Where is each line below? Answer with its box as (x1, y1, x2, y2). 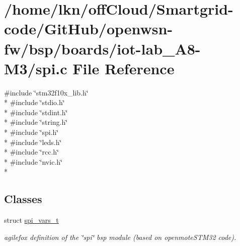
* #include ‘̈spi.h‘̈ (4, 127, 59, 137)
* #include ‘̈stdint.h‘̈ (4, 107, 68, 117)
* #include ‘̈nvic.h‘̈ (4, 156, 62, 167)
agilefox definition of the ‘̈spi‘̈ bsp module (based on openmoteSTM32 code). (4, 231, 236, 242)
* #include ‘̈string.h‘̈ (4, 117, 68, 127)
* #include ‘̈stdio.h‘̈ (4, 97, 65, 108)
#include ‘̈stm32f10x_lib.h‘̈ (4, 87, 89, 97)
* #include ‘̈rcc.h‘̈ (4, 146, 59, 157)
